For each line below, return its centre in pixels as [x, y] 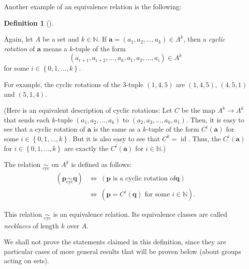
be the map [198, 110]
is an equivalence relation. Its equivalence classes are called [140, 214]
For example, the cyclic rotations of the [62, 84]
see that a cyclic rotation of [45, 129]
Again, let [19, 39]
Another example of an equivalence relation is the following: [93, 6]
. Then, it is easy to [215, 119]
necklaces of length [31, 225]
